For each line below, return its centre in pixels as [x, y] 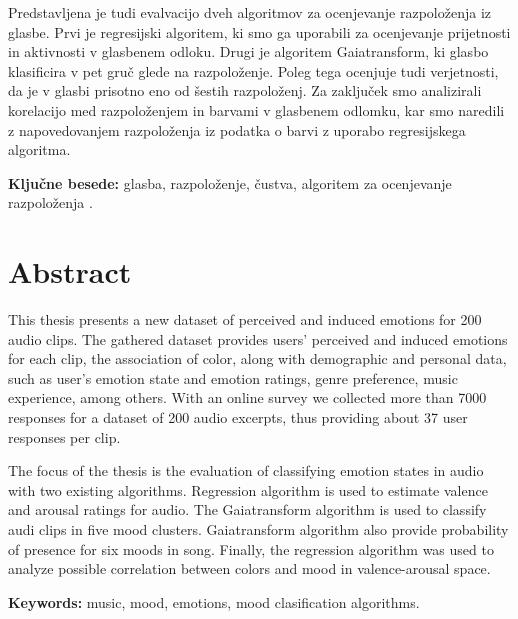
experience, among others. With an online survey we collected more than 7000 [247, 397]
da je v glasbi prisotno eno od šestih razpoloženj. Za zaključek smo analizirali [245, 90]
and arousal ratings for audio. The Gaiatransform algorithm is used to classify [247, 509]
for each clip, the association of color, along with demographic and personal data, [257, 358]
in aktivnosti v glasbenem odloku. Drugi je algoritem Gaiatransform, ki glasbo [248, 51]
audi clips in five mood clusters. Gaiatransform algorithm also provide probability [258, 529]
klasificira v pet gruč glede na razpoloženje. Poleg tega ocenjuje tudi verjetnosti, [253, 70]
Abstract [70, 271]
